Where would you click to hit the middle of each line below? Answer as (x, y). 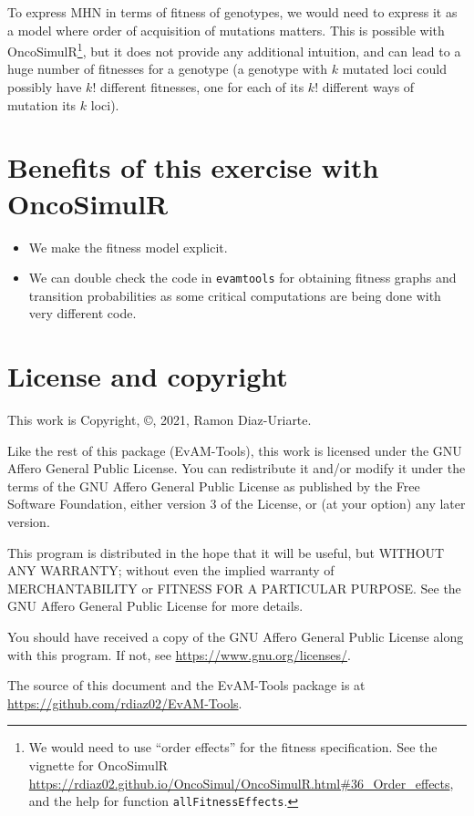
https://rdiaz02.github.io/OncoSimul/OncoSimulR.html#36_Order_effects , (241, 783)
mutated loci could (395, 69)
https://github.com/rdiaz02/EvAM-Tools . (125, 702)
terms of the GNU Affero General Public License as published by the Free (214, 485)
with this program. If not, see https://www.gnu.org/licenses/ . (179, 654)
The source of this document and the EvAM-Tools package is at (186, 685)
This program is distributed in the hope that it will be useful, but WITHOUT (226, 552)
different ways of (368, 87)
